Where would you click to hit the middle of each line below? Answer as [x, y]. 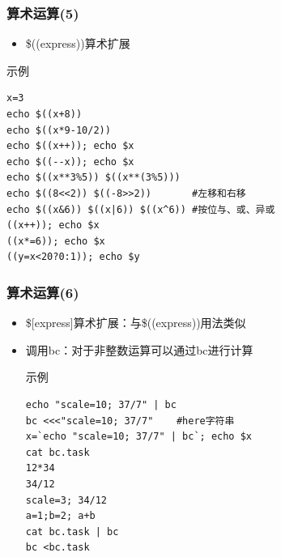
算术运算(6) [43, 292]
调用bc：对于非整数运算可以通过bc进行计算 [139, 349]
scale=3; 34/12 [66, 500]
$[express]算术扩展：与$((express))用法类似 [136, 323]
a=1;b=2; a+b [60, 516]
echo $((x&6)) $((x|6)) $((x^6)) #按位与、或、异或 [141, 209]
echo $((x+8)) [45, 114]
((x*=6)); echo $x [56, 241]
